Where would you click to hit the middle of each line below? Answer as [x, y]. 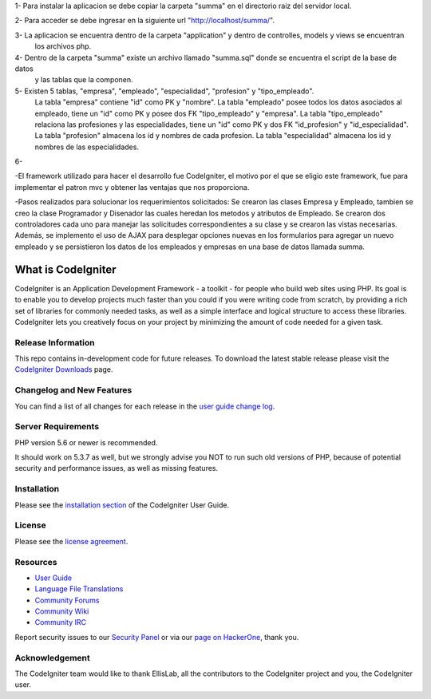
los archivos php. [63, 46]
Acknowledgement [53, 658]
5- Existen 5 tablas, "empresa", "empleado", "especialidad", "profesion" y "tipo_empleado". [164, 91]
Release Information [55, 342]
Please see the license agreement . [71, 541]
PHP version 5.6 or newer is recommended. [86, 442]
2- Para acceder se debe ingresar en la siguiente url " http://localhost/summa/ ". [145, 21]
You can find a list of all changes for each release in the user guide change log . [145, 406]
